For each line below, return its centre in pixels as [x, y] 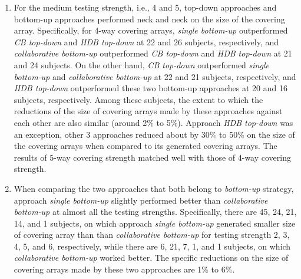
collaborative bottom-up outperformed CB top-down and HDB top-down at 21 [153, 53]
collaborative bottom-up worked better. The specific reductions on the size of [151, 258]
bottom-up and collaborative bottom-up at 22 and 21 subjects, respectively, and [155, 76]
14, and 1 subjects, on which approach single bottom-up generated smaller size [155, 223]
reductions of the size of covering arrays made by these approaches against [148, 111]
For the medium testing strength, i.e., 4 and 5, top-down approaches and [145, 7]
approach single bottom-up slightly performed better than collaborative [141, 200]
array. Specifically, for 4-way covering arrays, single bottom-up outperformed [151, 30]
